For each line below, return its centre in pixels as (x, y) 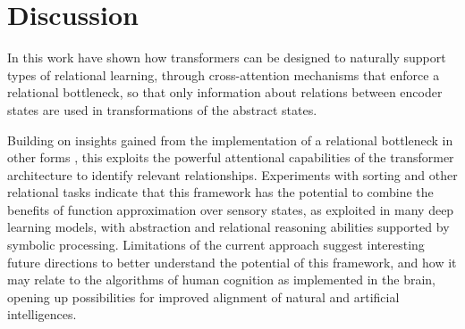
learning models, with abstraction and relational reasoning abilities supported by (228, 227)
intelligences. (42, 314)
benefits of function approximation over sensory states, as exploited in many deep (231, 209)
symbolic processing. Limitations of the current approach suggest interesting (216, 245)
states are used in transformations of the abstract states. (162, 109)
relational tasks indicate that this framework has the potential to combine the (220, 192)
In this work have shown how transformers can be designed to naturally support (227, 58)
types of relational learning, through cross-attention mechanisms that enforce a (224, 74)
